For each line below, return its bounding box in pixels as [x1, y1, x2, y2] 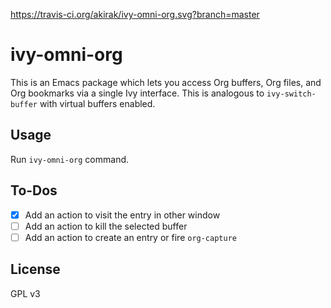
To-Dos [10, 182, 58, 199]
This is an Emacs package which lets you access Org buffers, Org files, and [10, 76, 322, 88]
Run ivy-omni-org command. [10, 153, 130, 165]
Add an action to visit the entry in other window [24, 209, 221, 221]
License [10, 261, 61, 278]
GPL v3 [10, 287, 41, 299]
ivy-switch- [266, 89, 317, 99]
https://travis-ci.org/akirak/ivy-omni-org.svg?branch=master [10, 9, 260, 20]
